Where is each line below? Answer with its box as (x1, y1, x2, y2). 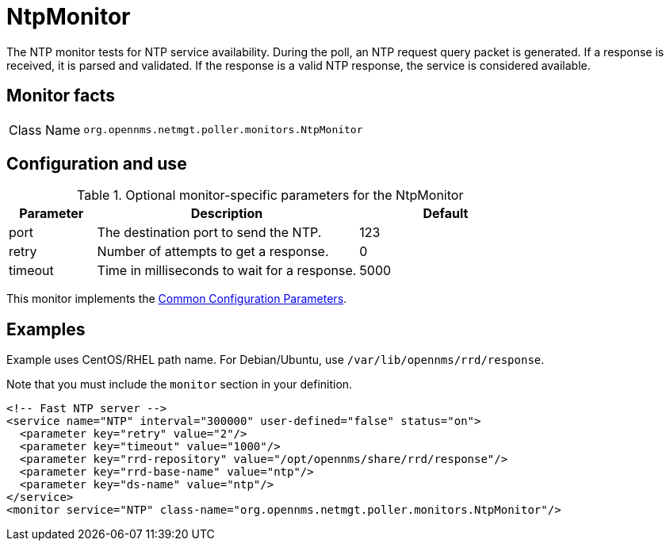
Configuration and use (6, 154, 187, 174)
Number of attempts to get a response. (97, 243, 329, 260)
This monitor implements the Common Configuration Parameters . (6, 292, 347, 306)
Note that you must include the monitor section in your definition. (6, 377, 353, 392)
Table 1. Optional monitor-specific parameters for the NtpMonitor (77, 187, 464, 204)
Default (423, 205, 469, 222)
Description (190, 205, 263, 222)
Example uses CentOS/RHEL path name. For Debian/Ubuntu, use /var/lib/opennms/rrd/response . (6, 353, 545, 367)
